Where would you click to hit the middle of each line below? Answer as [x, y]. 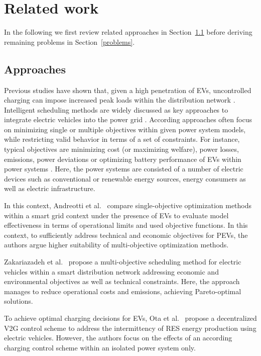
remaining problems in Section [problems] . [70, 41]
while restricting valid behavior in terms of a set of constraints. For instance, [122, 139]
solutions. [19, 301]
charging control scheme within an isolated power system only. [100, 347]
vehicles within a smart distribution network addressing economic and [111, 271]
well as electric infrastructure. [50, 188]
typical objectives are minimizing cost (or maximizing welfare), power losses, [121, 149]
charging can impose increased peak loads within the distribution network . [120, 100]
